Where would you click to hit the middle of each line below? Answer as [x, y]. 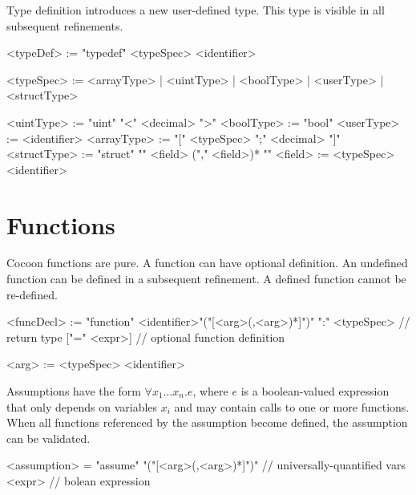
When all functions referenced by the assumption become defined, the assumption [207, 422]
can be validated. [48, 438]
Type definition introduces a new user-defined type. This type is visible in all [196, 10]
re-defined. [32, 294]
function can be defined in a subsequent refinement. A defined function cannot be [206, 279]
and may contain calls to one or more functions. [292, 406]
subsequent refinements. [65, 25]
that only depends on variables [82, 406]
